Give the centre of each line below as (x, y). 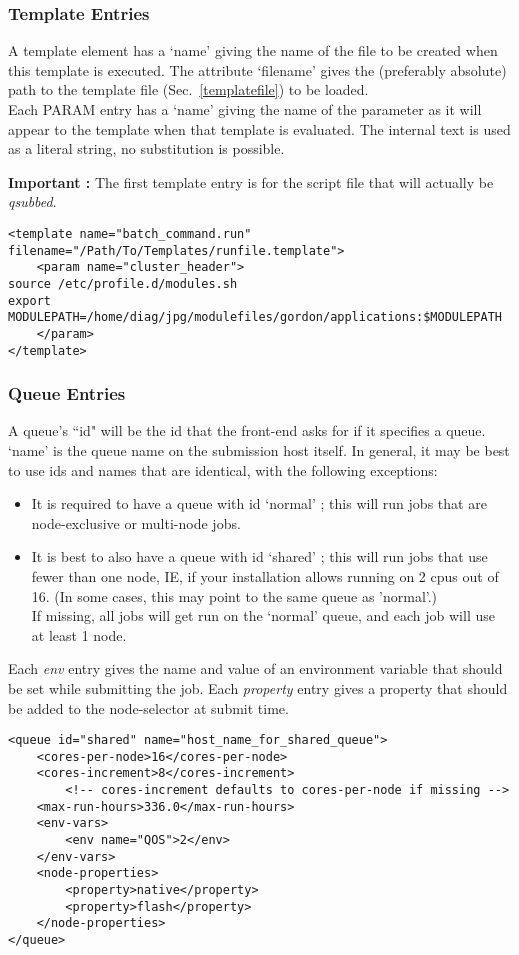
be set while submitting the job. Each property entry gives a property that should (258, 687)
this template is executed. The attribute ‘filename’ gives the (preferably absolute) (257, 69)
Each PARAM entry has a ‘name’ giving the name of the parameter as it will (245, 109)
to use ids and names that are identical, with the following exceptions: (223, 469)
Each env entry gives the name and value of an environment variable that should (255, 668)
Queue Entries (67, 393)
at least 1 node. (79, 634)
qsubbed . (32, 201)
